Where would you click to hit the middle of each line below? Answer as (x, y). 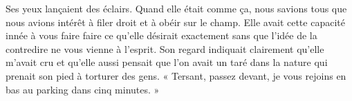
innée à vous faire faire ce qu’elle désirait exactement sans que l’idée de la (161, 35)
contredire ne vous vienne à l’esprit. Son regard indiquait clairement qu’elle (165, 48)
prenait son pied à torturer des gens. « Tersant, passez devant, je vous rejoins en (176, 75)
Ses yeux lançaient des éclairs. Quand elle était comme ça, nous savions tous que (176, 8)
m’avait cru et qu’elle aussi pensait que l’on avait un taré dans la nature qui (167, 62)
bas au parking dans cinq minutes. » (83, 89)
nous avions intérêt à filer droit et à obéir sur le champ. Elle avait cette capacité (175, 22)
